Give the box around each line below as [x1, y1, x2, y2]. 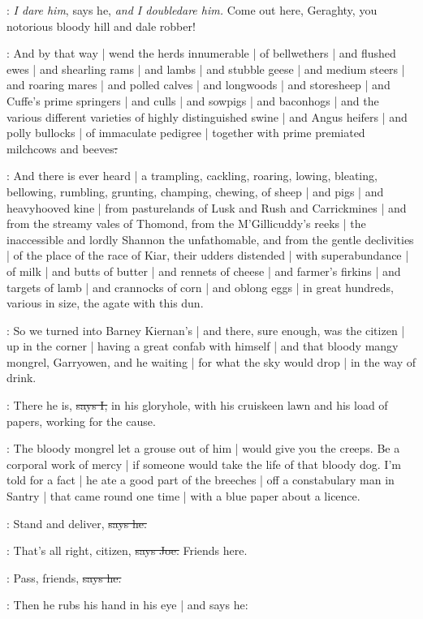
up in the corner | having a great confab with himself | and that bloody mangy [6, 337, 399, 355]
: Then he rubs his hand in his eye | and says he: [6, 596, 248, 613]
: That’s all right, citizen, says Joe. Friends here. [6, 542, 248, 559]
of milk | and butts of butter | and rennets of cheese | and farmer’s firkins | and [6, 262, 401, 279]
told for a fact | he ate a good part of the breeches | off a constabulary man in [6, 471, 395, 488]
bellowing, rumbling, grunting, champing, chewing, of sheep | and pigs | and [6, 183, 384, 200]
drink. [6, 369, 37, 386]
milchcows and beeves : [6, 140, 118, 157]
